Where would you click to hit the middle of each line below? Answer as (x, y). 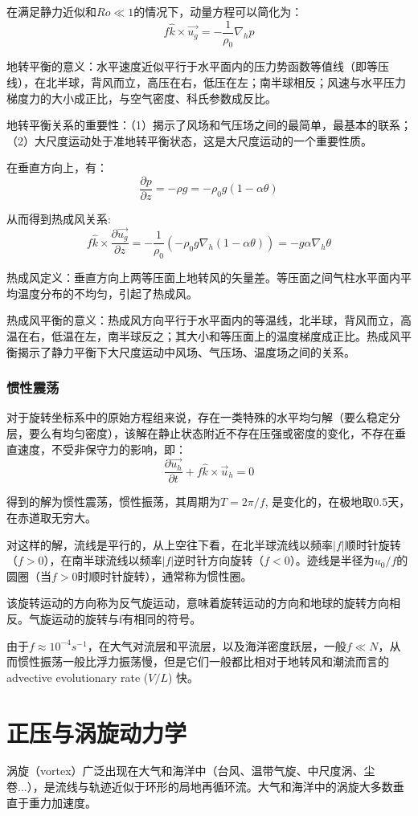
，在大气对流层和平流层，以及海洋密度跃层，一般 (217, 645)
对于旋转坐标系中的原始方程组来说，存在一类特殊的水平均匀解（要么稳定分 (203, 417)
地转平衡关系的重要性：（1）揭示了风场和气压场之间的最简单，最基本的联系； (209, 125)
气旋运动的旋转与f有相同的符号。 (115, 618)
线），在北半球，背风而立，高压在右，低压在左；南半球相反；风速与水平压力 (206, 82)
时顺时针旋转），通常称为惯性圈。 (165, 575)
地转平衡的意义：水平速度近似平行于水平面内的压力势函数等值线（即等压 (198, 66)
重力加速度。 (62, 802)
